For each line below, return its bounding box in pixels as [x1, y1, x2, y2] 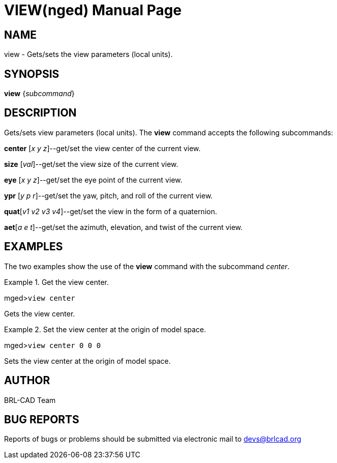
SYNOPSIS [4, 67, 59, 80]
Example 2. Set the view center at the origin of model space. [4, 325, 206, 334]
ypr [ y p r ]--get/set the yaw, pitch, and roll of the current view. [4, 191, 213, 200]
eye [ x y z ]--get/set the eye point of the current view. [4, 175, 182, 184]
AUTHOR [4, 374, 50, 387]
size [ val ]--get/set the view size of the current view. [4, 159, 178, 168]
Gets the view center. [4, 309, 75, 318]
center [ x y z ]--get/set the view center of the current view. [4, 143, 201, 153]
